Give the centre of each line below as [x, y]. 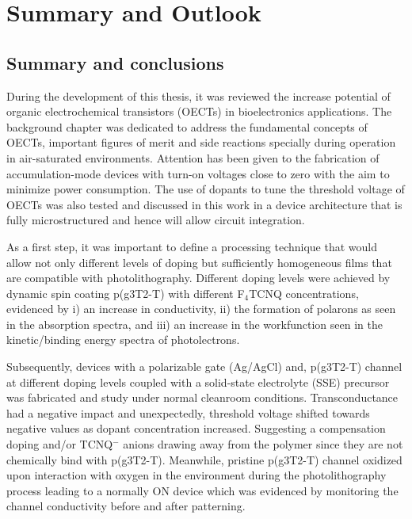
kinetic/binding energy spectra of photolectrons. [123, 340]
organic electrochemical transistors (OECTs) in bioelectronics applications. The [199, 111]
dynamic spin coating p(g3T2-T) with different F [126, 293]
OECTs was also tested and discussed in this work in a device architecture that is [204, 204]
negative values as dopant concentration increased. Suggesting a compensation [196, 428]
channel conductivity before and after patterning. [126, 506]
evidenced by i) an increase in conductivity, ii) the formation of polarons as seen [201, 309]
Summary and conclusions [115, 62]
